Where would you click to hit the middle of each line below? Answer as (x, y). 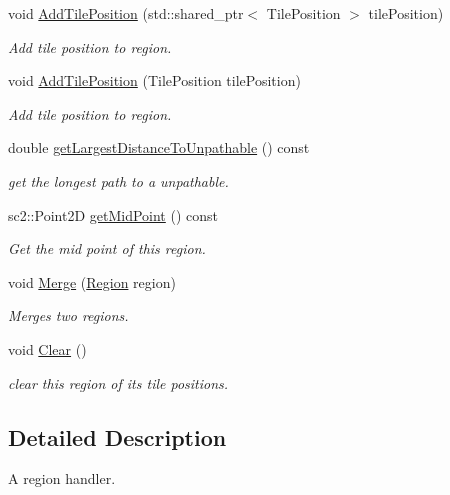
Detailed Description (117, 436)
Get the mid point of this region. (107, 248)
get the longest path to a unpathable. (118, 180)
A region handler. (62, 478)
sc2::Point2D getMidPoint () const (113, 214)
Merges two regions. (68, 315)
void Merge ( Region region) (92, 281)
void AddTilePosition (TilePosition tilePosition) (154, 80)
